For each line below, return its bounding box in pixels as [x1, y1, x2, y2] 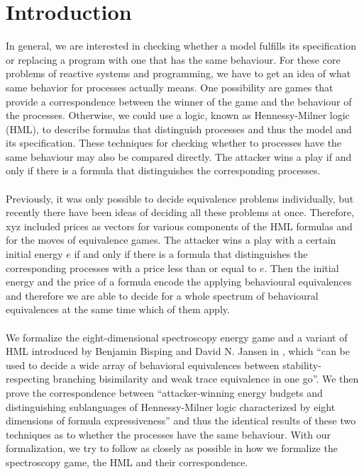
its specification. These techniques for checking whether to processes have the [6, 135, 342, 150]
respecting [6, 371, 50, 386]
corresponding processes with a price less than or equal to [6, 260, 257, 275]
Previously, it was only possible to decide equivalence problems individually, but [6, 191, 354, 205]
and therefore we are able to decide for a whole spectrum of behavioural [6, 288, 319, 303]
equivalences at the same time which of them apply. [6, 302, 230, 317]
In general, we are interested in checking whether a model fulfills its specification [6, 38, 356, 53]
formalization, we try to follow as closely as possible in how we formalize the [6, 441, 338, 456]
